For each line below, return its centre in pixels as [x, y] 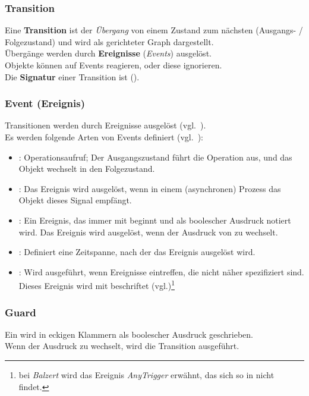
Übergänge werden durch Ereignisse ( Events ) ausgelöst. [108, 53]
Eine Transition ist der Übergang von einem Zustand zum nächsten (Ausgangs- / [154, 30]
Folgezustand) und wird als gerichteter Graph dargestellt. [109, 41]
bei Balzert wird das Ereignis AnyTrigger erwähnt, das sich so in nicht [146, 375]
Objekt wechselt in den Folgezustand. [87, 169]
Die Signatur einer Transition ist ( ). [72, 76]
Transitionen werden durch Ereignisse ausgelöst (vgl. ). [105, 125]
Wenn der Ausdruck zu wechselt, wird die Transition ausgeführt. [122, 346]
